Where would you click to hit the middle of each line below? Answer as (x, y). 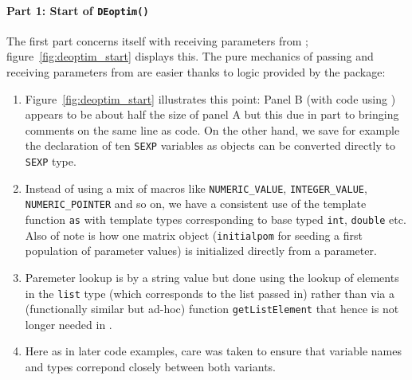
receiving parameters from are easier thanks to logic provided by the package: (196, 72)
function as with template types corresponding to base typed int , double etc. (216, 219)
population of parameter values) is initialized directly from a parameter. (201, 251)
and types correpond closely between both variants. (150, 367)
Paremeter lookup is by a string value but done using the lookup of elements (212, 277)
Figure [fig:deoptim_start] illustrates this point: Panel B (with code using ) (210, 98)
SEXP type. (51, 161)
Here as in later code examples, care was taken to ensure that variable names (214, 351)
